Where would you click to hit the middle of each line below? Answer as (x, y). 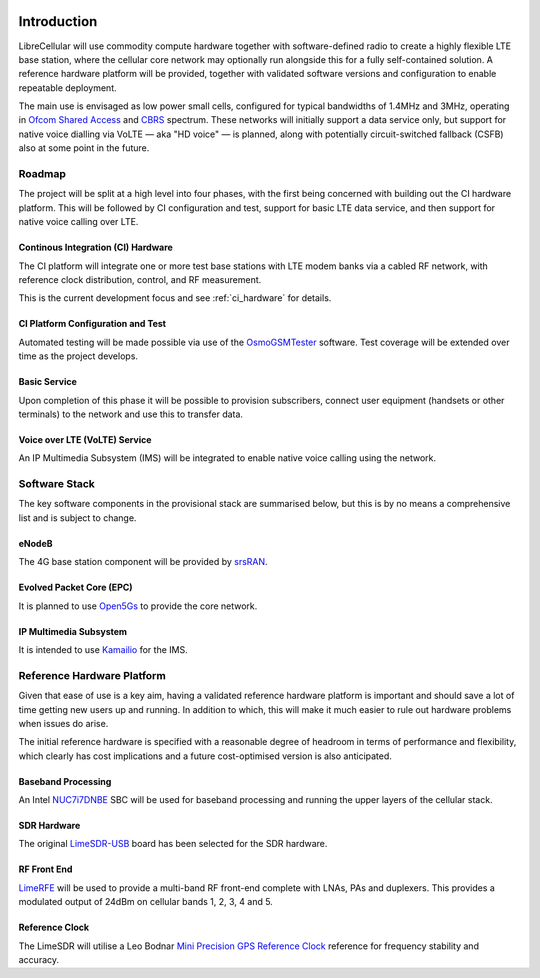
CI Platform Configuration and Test (92, 324)
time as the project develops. (78, 356)
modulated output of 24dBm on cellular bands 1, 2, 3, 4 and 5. (146, 902)
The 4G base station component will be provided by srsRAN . (143, 562)
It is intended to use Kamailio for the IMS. (103, 649)
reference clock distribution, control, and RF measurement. (140, 279)
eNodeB (36, 543)
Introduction (58, 21)
